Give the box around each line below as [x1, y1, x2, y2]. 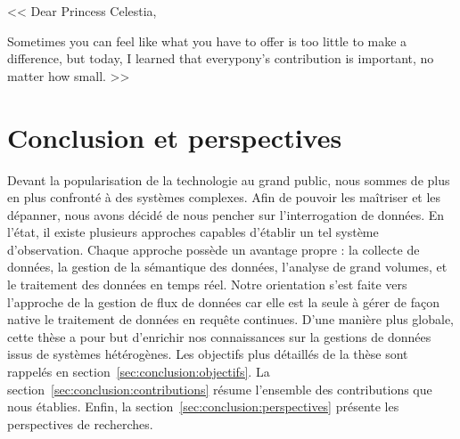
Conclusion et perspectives [7, 118, 342, 155]
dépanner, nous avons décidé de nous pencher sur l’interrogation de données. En [7, 205, 445, 224]
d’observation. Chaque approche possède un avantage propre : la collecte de [7, 240, 420, 258]
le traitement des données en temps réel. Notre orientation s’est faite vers [7, 275, 407, 294]
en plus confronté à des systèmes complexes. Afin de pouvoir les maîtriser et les [7, 188, 441, 207]
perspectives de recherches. [7, 414, 153, 433]
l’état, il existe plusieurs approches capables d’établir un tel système [7, 223, 379, 241]
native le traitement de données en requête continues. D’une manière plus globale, [7, 310, 455, 329]
